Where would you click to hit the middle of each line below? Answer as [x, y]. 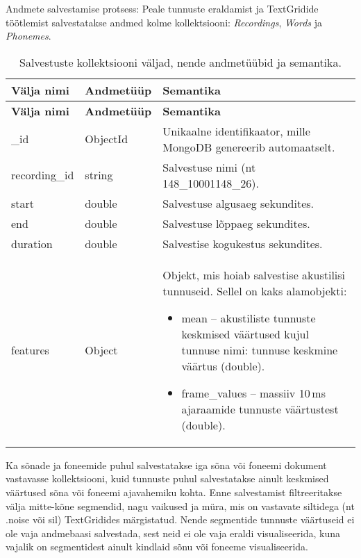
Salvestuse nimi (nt [209, 167]
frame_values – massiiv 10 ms [253, 393]
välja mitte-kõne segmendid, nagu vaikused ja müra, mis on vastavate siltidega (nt [180, 506]
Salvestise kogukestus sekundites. [243, 243]
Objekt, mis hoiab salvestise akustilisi [254, 274]
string [99, 175]
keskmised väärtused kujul [245, 334]
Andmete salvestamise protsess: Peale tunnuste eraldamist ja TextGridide [162, 8]
